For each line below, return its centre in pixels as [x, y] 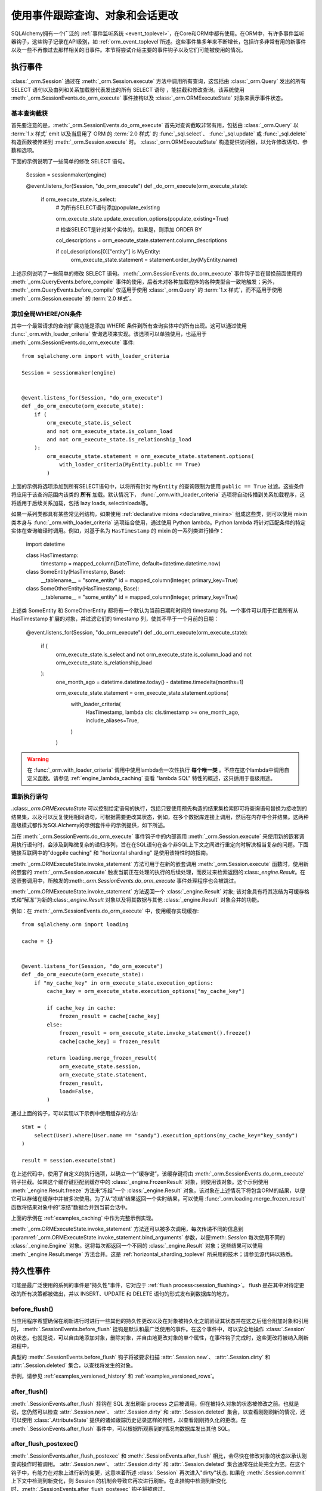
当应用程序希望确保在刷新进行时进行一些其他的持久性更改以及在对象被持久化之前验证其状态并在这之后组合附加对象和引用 [160, 1321]
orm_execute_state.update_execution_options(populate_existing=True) [142, 218]
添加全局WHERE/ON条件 [47, 314]
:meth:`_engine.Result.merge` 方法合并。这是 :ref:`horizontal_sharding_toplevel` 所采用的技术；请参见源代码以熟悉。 [154, 1254]
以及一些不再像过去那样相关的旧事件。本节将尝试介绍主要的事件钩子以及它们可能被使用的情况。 [129, 50]
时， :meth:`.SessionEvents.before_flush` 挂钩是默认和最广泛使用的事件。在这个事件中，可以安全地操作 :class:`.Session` [158, 1329]
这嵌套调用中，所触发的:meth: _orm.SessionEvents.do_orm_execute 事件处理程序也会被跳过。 [125, 880]
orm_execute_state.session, [100, 1066]
